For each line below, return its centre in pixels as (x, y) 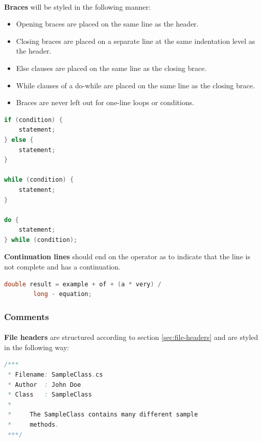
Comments (27, 316)
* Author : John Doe (44, 385)
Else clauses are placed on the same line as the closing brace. (111, 68)
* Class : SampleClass (50, 395)
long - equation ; (63, 294)
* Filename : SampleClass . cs (55, 375)
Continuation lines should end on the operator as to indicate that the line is (127, 256)
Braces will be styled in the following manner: (77, 6)
